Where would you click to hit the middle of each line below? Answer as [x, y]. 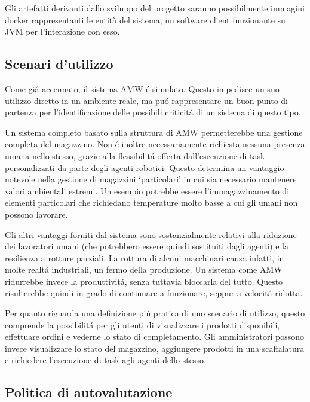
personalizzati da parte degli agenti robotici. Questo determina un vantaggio [145, 167]
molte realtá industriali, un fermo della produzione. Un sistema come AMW [144, 269]
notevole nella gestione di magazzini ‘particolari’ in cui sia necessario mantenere [151, 179]
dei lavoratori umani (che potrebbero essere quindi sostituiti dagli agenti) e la [147, 246]
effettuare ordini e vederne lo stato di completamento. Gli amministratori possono [155, 336]
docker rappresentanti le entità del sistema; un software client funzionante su [145, 19]
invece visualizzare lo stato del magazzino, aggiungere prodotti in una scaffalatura [155, 348]
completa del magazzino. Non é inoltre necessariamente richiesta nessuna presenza [155, 144]
